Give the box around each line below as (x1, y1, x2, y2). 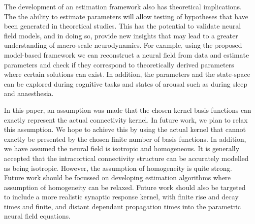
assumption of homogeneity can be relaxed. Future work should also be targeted (4, 182, 246, 192)
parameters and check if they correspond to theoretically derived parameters (4, 59, 234, 69)
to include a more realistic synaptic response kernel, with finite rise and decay (4, 192, 239, 202)
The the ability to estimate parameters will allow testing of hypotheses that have (4, 11, 248, 21)
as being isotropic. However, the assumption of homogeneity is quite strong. (4, 162, 232, 173)
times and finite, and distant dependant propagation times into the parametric (4, 201, 241, 211)
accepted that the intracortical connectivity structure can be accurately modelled (4, 153, 249, 163)
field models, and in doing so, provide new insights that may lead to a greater (4, 30, 238, 40)
